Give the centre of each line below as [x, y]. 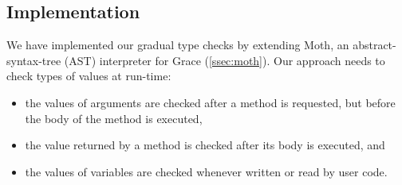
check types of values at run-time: [89, 76]
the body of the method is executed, [114, 118]
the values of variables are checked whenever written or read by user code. [206, 171]
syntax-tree [34, 60]
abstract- [374, 45]
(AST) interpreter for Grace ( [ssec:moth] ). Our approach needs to [225, 60]
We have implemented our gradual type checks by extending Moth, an [178, 45]
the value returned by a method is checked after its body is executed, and [205, 145]
